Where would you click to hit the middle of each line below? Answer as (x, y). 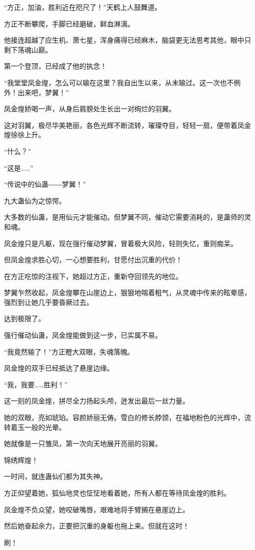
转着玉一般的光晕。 (35, 427)
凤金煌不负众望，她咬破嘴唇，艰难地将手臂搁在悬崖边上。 (97, 509)
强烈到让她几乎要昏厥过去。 (49, 302)
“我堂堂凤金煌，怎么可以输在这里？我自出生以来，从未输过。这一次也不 (119, 82)
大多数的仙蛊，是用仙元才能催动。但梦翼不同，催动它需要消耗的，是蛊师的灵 (127, 217)
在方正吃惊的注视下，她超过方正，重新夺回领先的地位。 (93, 276)
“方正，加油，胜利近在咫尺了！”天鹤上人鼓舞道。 (83, 7)
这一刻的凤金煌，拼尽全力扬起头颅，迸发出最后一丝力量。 (97, 401)
